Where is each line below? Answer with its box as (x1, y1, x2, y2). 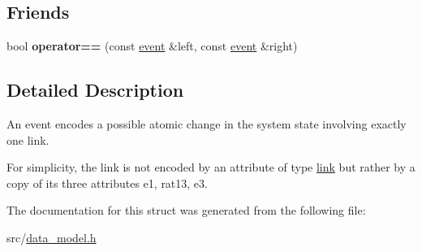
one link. (6, 131, 50, 148)
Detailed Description (6, 77, 184, 102)
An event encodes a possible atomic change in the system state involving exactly (6, 115, 407, 132)
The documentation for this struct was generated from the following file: (6, 202, 366, 219)
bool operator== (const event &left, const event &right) (6, 37, 298, 54)
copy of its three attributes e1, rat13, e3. (6, 174, 208, 191)
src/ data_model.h (6, 228, 97, 245)
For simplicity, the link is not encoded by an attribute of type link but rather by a (6, 159, 416, 176)
